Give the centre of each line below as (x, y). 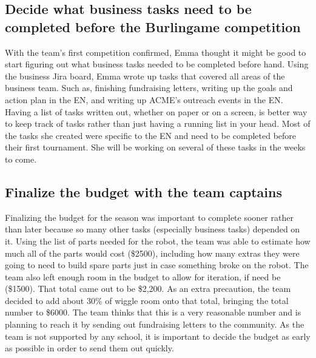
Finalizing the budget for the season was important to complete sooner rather (149, 217)
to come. (21, 159)
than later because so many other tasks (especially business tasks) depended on (153, 229)
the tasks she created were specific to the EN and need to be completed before (151, 135)
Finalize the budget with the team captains (143, 191)
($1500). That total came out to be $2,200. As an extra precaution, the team (148, 289)
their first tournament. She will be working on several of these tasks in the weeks (155, 147)
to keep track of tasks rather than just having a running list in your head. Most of (158, 123)
